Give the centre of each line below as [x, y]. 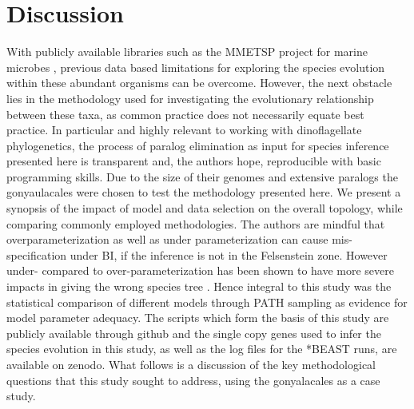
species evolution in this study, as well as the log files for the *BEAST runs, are [202, 349]
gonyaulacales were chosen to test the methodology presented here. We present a [204, 192]
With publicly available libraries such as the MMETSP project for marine [187, 52]
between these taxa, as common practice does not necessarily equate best [185, 114]
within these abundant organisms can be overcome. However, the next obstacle [199, 83]
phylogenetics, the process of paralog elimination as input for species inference [198, 145]
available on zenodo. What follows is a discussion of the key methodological [191, 364]
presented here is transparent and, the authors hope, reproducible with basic [194, 161]
